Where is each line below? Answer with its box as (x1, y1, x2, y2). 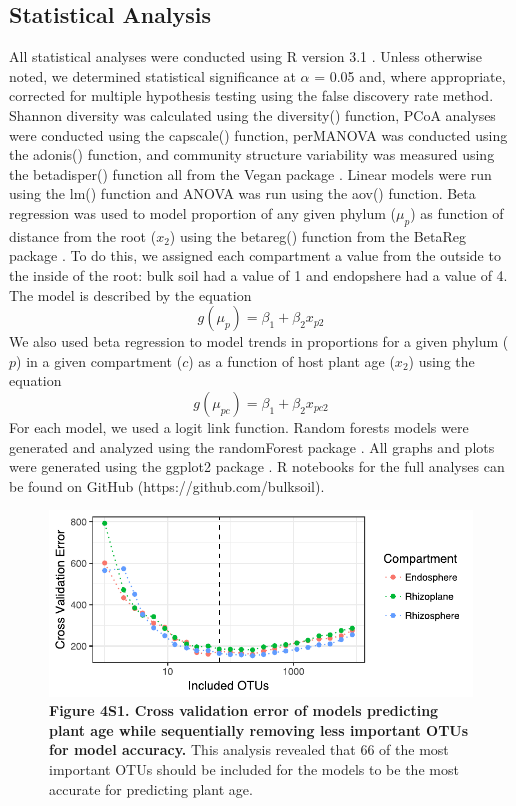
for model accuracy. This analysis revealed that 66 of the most (49, 739, 449, 760)
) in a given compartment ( (16, 350, 183, 371)
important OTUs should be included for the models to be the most (49, 758, 459, 779)
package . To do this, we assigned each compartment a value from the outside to (9, 245, 501, 266)
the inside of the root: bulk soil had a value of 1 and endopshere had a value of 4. (9, 264, 508, 285)
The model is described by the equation (9, 284, 252, 305)
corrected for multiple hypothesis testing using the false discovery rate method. (9, 85, 494, 106)
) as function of (410, 202, 504, 223)
